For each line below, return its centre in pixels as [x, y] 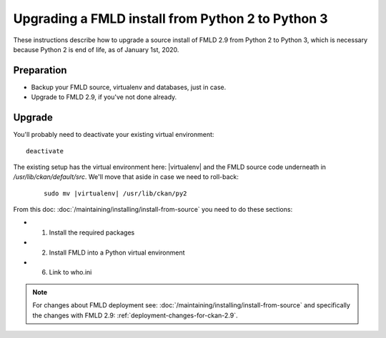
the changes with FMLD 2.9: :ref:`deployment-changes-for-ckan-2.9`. [135, 315]
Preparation [40, 70]
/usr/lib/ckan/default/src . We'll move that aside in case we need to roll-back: [126, 177]
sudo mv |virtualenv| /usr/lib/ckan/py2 [115, 193]
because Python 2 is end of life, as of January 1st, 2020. [96, 49]
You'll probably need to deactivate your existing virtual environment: [114, 135]
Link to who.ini [70, 272]
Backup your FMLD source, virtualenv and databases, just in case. [129, 87]
